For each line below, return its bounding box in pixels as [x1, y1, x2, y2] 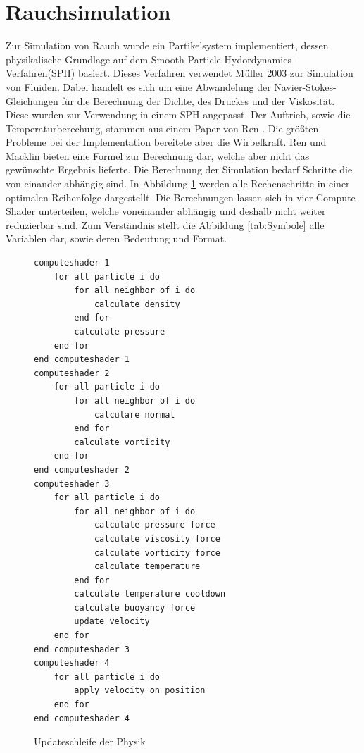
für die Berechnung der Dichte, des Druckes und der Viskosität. [61, 93, 335, 108]
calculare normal [94, 409, 175, 420]
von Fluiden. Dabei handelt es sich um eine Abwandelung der [6, 79, 271, 94]
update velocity [74, 616, 150, 627]
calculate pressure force [94, 520, 215, 530]
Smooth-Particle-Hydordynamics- [151, 51, 295, 66]
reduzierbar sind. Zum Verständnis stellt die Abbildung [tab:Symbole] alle [6, 217, 325, 232]
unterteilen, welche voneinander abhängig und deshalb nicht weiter [38, 204, 326, 218]
